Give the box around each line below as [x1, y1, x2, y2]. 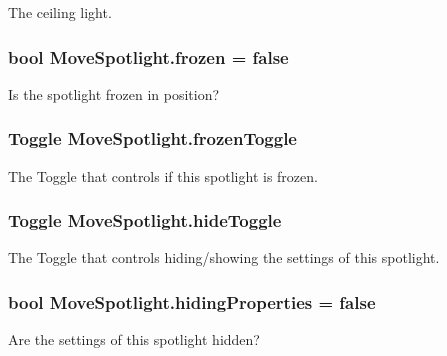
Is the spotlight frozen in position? [8, 83, 220, 104]
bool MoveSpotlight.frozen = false [8, 44, 289, 69]
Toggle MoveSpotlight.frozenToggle [8, 126, 297, 151]
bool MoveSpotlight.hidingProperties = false [8, 289, 376, 314]
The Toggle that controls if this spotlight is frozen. [8, 165, 318, 186]
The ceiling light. [8, 2, 112, 22]
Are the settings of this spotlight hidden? [8, 329, 260, 350]
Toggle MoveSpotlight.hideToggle [8, 208, 282, 233]
